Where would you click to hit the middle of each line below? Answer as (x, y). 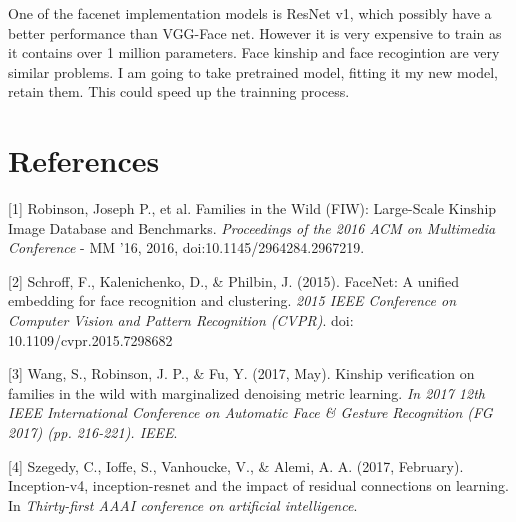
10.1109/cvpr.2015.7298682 (90, 339)
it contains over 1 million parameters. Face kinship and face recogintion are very (254, 52)
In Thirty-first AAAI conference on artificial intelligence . (183, 504)
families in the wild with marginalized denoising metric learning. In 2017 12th (246, 392)
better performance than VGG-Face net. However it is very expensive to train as (255, 32)
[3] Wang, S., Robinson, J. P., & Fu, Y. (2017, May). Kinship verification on (241, 373)
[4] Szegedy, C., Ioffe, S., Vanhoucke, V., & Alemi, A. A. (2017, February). (236, 465)
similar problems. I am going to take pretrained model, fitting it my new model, (253, 71)
